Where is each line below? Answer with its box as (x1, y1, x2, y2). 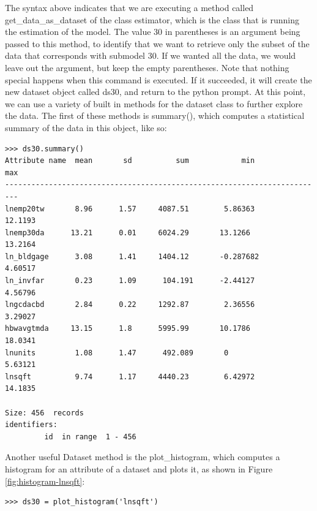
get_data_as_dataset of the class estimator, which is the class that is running (5, 13, 300, 26)
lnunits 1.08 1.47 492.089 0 (5, 348, 229, 357)
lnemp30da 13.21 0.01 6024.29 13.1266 (5, 228, 250, 237)
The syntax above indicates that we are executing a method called (5, 1, 254, 13)
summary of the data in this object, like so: (5, 121, 167, 134)
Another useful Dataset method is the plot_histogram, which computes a (5, 450, 280, 463)
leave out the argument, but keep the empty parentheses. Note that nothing (5, 61, 289, 74)
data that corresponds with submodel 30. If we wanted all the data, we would (5, 49, 296, 62)
